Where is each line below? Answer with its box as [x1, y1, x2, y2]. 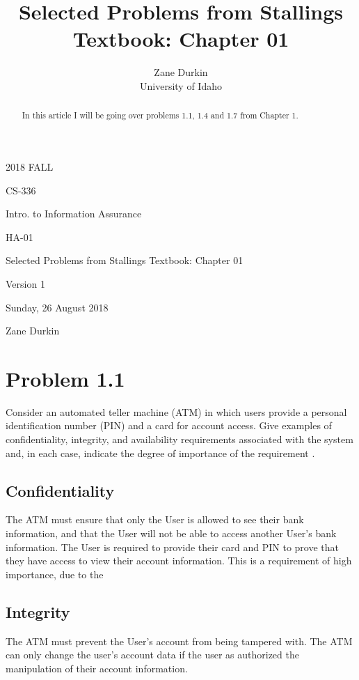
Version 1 [6, 276, 45, 291]
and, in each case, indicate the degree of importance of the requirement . [6, 445, 315, 460]
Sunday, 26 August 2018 [6, 300, 109, 314]
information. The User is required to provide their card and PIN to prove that [6, 539, 340, 554]
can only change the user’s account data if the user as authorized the [6, 647, 299, 662]
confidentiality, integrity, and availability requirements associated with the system [6, 432, 353, 447]
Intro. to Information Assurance [6, 206, 142, 221]
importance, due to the [6, 566, 104, 581]
